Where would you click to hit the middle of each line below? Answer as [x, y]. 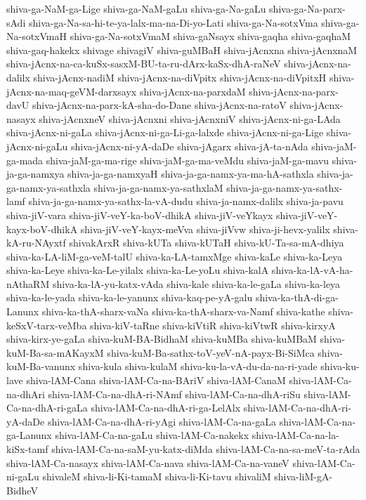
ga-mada [25, 160]
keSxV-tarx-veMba [47, 325]
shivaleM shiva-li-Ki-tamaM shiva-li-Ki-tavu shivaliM [157, 476]
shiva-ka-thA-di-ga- [297, 297]
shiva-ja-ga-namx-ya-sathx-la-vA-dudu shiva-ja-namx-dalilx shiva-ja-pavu [186, 201]
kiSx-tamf [27, 449]
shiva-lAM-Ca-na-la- [295, 435]
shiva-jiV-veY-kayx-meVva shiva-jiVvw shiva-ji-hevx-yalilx [205, 229]
